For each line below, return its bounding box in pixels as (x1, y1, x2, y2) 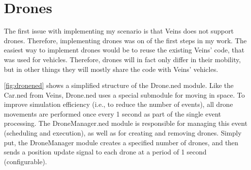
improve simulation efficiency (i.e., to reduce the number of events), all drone (4, 99, 233, 109)
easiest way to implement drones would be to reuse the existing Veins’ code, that (4, 45, 245, 55)
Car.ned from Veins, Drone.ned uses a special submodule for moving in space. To (4, 89, 245, 100)
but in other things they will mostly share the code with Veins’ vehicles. (4, 64, 218, 74)
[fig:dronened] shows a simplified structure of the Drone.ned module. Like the (4, 80, 234, 90)
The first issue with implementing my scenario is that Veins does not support (4, 26, 234, 36)
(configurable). (4, 156, 47, 166)
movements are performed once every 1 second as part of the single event (4, 108, 221, 119)
